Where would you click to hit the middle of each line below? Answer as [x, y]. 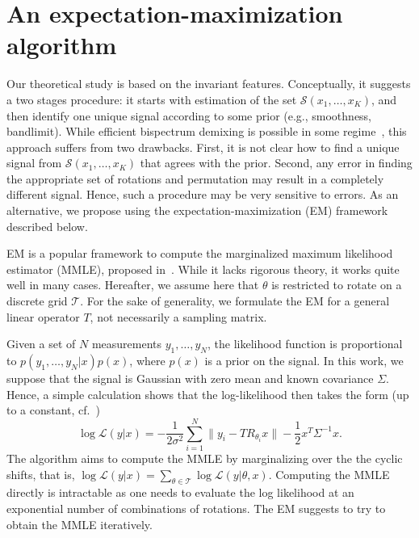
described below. [47, 226]
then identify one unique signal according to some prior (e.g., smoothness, [189, 115]
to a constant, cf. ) [53, 410]
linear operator [43, 316]
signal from [34, 163]
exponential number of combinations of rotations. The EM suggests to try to [196, 508]
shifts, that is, [41, 474]
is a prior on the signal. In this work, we [304, 361]
